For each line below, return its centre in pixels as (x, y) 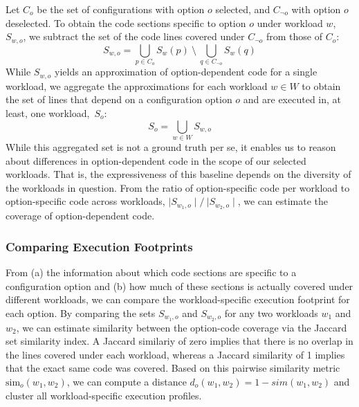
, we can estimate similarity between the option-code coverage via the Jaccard (182, 327)
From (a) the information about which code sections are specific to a (151, 272)
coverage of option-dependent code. (80, 216)
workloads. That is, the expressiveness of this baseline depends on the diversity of (178, 174)
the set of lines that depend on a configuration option (119, 99)
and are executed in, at (292, 99)
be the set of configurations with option (121, 9)
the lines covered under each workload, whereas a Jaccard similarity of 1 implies (175, 354)
